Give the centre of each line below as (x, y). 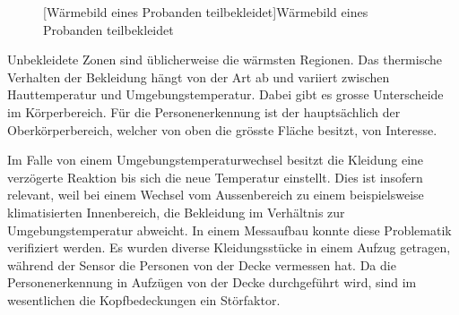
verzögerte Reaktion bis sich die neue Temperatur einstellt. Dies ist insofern (215, 177)
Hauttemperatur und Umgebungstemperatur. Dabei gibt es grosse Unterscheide (225, 94)
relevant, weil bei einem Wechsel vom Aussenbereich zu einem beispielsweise (216, 195)
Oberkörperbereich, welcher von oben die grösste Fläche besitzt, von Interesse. (222, 129)
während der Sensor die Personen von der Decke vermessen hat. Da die (202, 264)
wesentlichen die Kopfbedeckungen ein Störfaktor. (144, 299)
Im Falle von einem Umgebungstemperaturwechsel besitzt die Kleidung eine (216, 160)
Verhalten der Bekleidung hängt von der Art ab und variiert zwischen (199, 77)
